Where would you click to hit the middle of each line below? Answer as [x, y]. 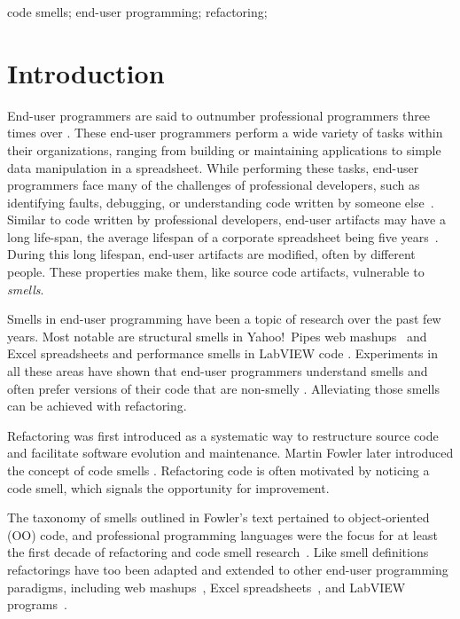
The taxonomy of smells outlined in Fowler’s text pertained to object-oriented [218, 517]
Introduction [86, 72]
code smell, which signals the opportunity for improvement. [168, 487]
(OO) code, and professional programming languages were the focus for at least [222, 534]
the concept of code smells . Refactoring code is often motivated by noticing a [218, 470]
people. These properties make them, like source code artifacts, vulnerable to [216, 272]
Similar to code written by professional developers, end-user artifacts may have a [226, 219]
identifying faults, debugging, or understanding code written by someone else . [221, 202]
